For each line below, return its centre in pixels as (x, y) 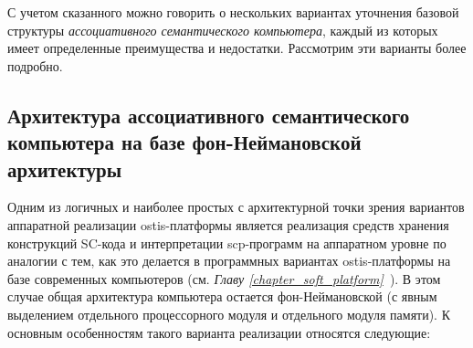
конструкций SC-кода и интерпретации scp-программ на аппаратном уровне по (227, 243)
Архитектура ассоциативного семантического (209, 115)
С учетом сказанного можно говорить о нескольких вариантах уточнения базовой (233, 12)
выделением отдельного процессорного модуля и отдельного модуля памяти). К (229, 314)
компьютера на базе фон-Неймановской (184, 142)
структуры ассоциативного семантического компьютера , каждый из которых (223, 30)
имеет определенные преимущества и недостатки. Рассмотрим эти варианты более (237, 48)
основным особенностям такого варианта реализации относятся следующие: (219, 332)
